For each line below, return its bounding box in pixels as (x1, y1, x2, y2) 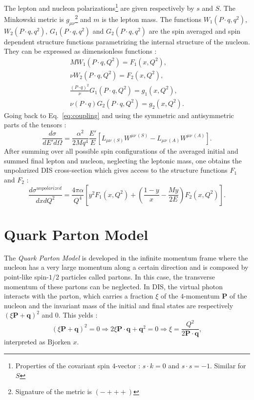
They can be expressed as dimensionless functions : (4, 46, 157, 56)
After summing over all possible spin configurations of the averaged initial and (4, 146, 238, 156)
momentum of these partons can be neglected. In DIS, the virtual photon (4, 281, 223, 291)
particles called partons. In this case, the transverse (61, 271, 215, 281)
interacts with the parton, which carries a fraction (4, 291, 153, 301)
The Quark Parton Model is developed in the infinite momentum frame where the (4, 252, 248, 262)
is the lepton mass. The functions (102, 14, 201, 24)
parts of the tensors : (4, 120, 66, 130)
